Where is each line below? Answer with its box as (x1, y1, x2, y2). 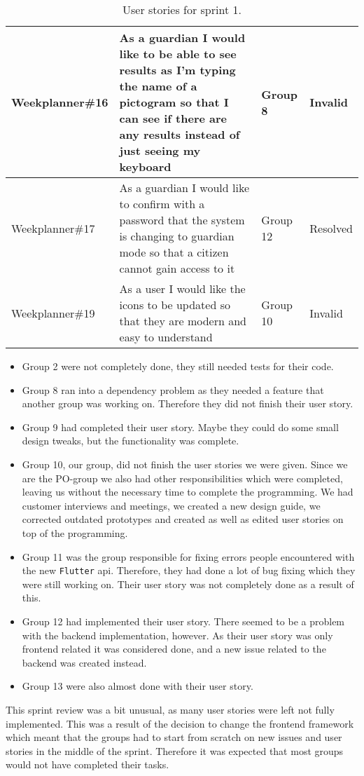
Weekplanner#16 (11, 94, 108, 110)
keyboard (119, 158, 171, 175)
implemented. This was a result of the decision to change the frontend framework (6, 716, 354, 730)
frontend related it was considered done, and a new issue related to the (22, 641, 326, 656)
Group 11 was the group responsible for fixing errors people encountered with (22, 549, 355, 564)
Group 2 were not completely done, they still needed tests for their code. (22, 359, 334, 373)
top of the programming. (22, 525, 128, 540)
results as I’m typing (119, 62, 236, 78)
